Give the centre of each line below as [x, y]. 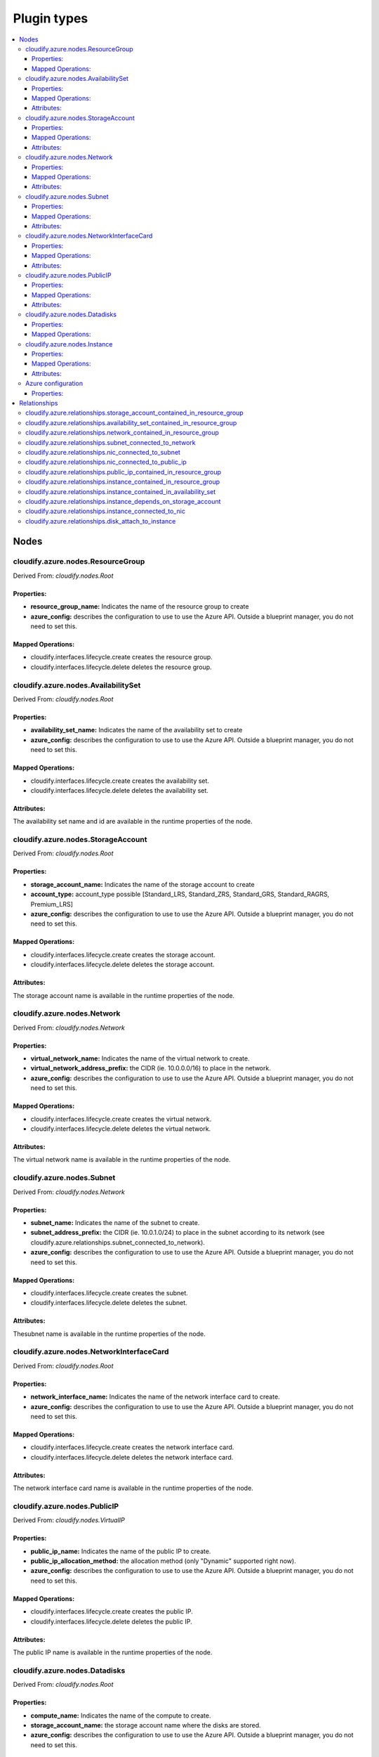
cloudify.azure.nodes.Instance [69, 344]
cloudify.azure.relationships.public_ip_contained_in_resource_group [123, 472]
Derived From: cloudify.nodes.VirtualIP [69, 1520]
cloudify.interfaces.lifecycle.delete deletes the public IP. [111, 1621]
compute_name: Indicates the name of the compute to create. [121, 1716]
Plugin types [51, 18]
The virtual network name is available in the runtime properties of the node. [122, 1160]
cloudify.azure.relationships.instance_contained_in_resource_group [123, 482]
